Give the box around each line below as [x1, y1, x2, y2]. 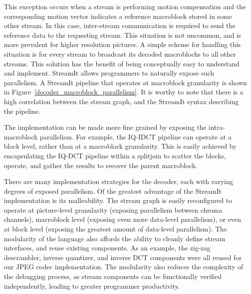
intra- [208, 122, 225, 132]
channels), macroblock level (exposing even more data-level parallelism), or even [4, 214, 241, 224]
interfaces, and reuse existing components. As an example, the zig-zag [4, 243, 211, 253]
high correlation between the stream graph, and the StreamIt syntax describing [4, 96, 239, 106]
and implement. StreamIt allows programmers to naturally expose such [4, 68, 214, 78]
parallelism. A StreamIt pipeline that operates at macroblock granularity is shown [4, 77, 247, 87]
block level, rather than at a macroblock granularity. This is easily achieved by [4, 141, 237, 151]
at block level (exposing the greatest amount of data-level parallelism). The [4, 224, 227, 234]
